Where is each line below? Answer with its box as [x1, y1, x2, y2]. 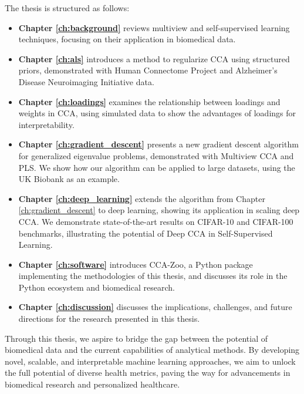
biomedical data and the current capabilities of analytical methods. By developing [5, 344, 300, 356]
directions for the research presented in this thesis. [18, 312, 200, 325]
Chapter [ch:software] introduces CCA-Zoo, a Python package [18, 258, 253, 270]
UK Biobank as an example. [18, 173, 120, 185]
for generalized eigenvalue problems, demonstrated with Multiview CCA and [18, 149, 294, 161]
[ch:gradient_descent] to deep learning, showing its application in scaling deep [18, 204, 300, 216]
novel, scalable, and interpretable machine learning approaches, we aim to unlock [5, 355, 296, 367]
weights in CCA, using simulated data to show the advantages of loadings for [18, 107, 296, 119]
